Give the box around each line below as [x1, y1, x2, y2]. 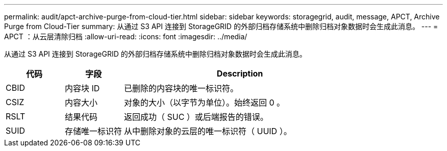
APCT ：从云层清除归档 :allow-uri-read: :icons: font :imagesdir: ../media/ [4, 32, 247, 41]
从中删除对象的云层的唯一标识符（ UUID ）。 [124, 126, 292, 136]
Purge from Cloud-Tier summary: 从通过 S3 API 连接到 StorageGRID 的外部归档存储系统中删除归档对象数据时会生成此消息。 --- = [4, 22, 438, 31]
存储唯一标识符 [65, 126, 122, 136]
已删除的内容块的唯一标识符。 [124, 83, 239, 93]
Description [216, 68, 263, 79]
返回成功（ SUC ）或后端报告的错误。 [124, 112, 268, 122]
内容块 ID [65, 83, 100, 93]
